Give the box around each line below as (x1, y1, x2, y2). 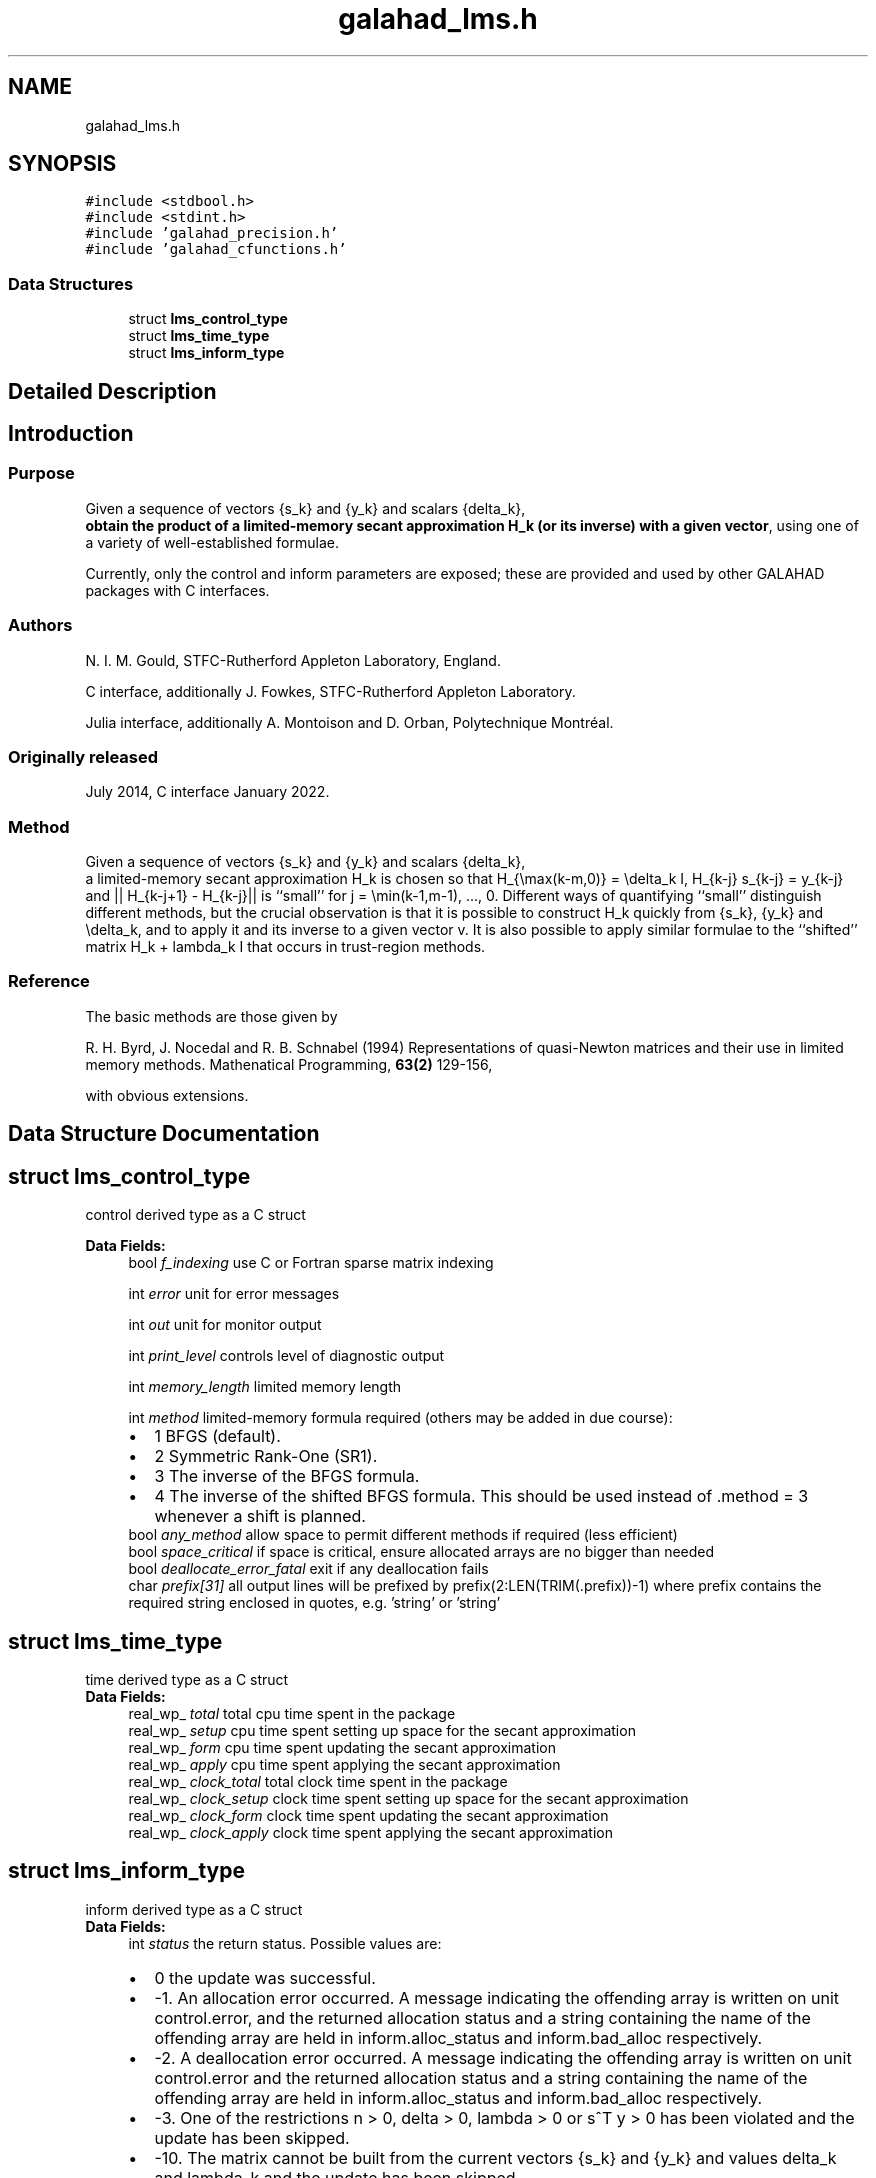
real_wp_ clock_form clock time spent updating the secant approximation (128, 1806, 609, 1824)
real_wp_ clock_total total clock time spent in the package (128, 1772, 508, 1790)
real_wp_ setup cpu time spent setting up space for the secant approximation (128, 1721, 636, 1739)
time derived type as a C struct (85, 1670, 289, 1688)
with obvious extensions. (85, 1086, 249, 1104)
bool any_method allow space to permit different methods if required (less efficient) (128, 1526, 678, 1544)
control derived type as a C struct (85, 1206, 306, 1224)
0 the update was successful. (154, 1967, 376, 1988)
